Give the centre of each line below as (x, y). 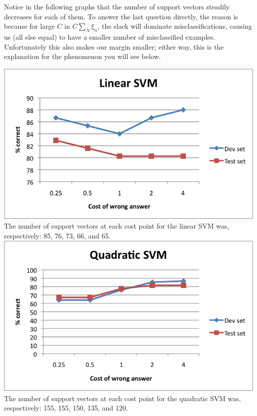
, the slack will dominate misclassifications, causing (175, 26)
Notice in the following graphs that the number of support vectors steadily (117, 6)
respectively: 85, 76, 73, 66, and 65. (57, 235)
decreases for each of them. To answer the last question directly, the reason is (121, 16)
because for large (29, 26)
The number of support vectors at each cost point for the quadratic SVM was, (123, 398)
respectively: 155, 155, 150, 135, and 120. (66, 408)
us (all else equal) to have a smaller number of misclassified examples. (110, 36)
